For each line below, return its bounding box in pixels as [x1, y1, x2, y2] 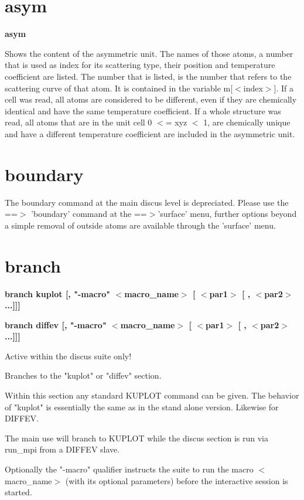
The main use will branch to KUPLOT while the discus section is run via [5, 431, 269, 444]
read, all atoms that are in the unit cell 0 [5, 116, 152, 128]
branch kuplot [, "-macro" [5, 287, 111, 300]
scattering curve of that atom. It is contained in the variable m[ [5, 81, 233, 94]
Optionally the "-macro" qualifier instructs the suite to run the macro [5, 463, 254, 475]
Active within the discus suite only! [5, 349, 132, 362]
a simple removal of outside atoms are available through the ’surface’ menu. [5, 219, 276, 231]
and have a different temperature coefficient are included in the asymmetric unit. [5, 127, 295, 140]
